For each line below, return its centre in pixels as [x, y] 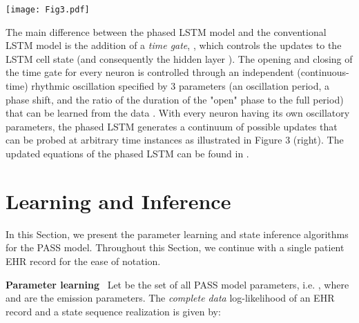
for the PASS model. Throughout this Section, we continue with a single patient [175, 247]
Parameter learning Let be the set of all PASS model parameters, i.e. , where [177, 284]
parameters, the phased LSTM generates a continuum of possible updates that [172, 126]
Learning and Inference [118, 200]
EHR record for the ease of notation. [83, 261]
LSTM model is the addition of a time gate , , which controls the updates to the [174, 45]
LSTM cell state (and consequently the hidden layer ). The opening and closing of [179, 58]
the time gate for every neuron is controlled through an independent [150, 72]
